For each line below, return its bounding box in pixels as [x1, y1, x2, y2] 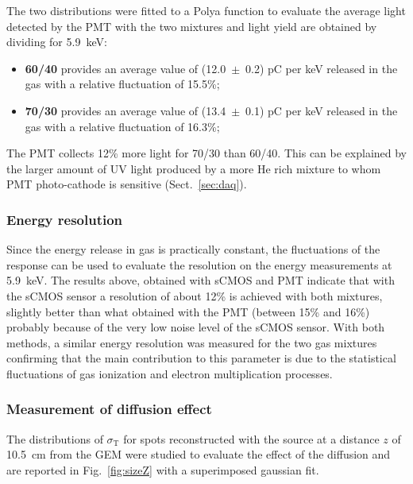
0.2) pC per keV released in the [245, 60, 398, 76]
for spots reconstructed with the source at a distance [123, 430, 380, 447]
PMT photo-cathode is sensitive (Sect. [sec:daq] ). [6, 176, 247, 192]
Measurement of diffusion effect [6, 399, 212, 419]
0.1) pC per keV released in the [245, 102, 398, 118]
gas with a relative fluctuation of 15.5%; [25, 76, 220, 92]
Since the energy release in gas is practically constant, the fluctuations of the [6, 241, 380, 257]
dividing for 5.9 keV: [6, 33, 107, 50]
